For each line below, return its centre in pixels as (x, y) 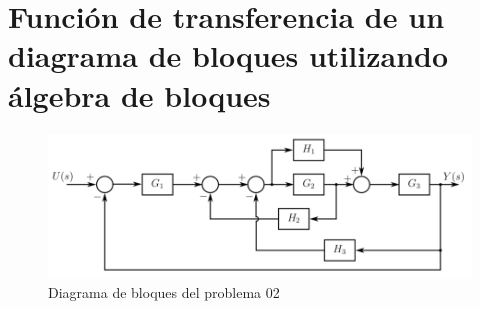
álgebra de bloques (139, 94)
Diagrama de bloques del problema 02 (164, 292)
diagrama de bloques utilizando (228, 55)
